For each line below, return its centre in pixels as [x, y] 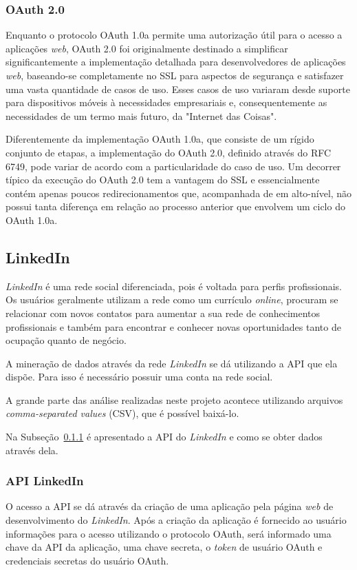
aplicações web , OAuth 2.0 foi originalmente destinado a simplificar [147, 48]
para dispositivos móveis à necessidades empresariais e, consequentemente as [166, 102]
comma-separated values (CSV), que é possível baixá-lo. [122, 413]
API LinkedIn [45, 481]
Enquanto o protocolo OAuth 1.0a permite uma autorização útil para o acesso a [174, 35]
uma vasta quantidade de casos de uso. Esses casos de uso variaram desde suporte [178, 89]
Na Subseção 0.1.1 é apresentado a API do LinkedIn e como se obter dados [164, 437]
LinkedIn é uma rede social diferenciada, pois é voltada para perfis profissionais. [174, 286]
